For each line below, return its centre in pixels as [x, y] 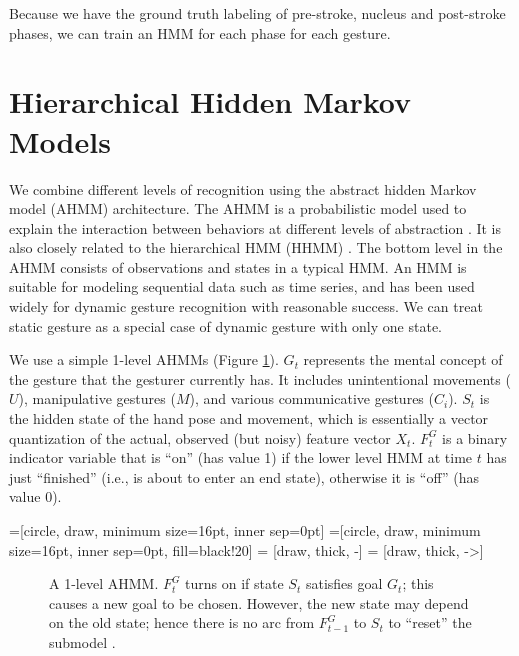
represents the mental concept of [403, 359]
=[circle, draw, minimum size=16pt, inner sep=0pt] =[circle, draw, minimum [245, 530]
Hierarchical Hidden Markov [210, 101]
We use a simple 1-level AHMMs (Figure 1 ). [144, 359]
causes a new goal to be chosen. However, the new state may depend [259, 602]
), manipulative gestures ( [97, 398]
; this [418, 583]
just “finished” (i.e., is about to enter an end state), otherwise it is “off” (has [244, 476]
